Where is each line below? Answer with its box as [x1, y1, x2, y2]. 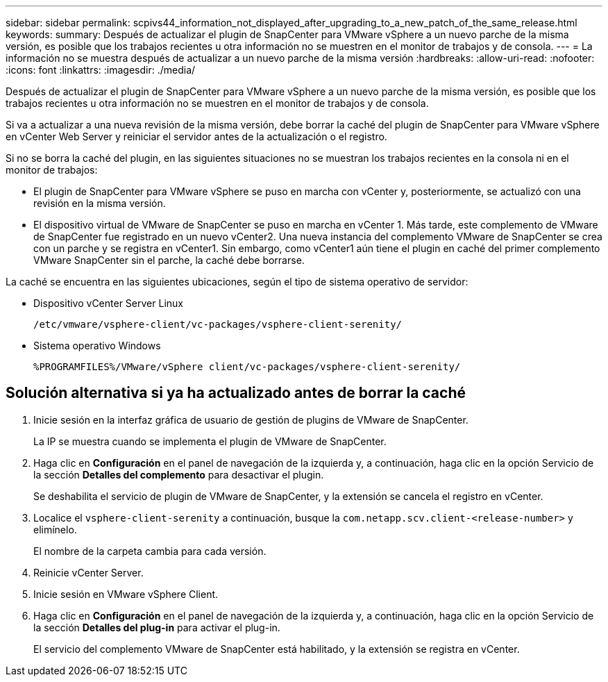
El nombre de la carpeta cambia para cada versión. [33, 544, 267, 557]
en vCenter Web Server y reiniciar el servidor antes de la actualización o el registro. [6, 131, 387, 142]
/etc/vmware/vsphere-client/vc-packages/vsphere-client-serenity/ [33, 319, 403, 330]
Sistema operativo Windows [33, 340, 161, 351]
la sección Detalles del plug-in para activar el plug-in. [33, 621, 280, 633]
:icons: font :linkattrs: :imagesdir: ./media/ [6, 64, 196, 76]
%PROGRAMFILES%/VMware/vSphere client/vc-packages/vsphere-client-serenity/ [33, 361, 461, 372]
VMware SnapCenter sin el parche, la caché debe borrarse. [33, 254, 305, 266]
